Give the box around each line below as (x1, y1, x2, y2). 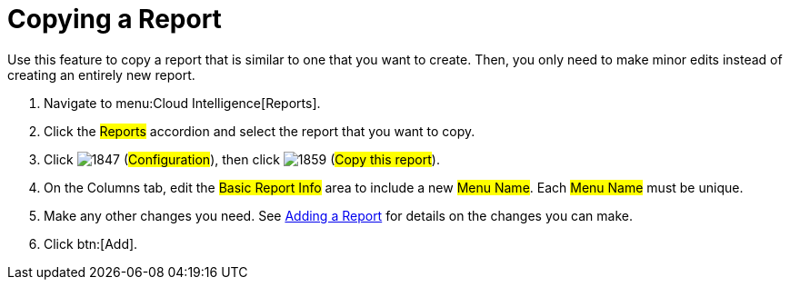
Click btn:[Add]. (44, 235, 138, 252)
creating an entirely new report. (7, 66, 195, 83)
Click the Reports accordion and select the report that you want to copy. (44, 123, 475, 139)
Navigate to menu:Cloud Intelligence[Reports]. (44, 94, 321, 111)
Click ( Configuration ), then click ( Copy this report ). (44, 151, 440, 167)
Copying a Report (7, 4, 222, 35)
